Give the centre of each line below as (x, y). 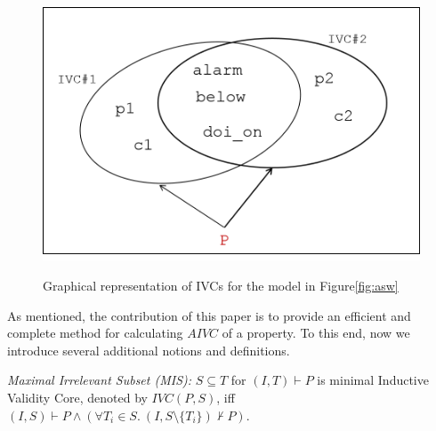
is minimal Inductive (373, 380)
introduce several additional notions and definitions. (149, 350)
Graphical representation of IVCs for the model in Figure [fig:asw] (221, 285)
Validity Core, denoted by (77, 397)
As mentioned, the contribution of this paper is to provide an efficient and (209, 315)
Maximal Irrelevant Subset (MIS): (100, 380)
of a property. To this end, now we (316, 333)
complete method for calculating (95, 333)
